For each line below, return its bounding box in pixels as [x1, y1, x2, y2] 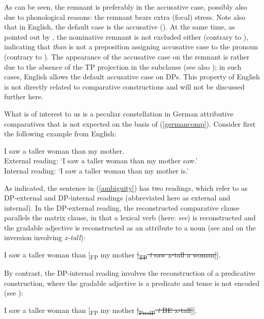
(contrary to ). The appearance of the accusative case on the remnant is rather [4, 51, 250, 62]
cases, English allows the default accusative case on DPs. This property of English [4, 71, 260, 82]
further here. [4, 91, 43, 102]
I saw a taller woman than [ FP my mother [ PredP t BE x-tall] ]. [4, 304, 197, 316]
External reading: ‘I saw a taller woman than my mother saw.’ [4, 155, 198, 166]
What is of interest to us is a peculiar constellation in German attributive [4, 108, 233, 119]
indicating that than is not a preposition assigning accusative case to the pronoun [4, 41, 258, 52]
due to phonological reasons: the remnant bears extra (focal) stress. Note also [4, 11, 246, 22]
